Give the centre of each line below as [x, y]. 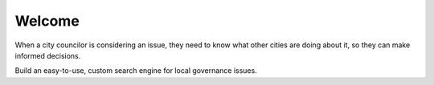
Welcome [47, 21]
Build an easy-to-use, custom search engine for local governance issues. [136, 71]
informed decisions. [48, 55]
